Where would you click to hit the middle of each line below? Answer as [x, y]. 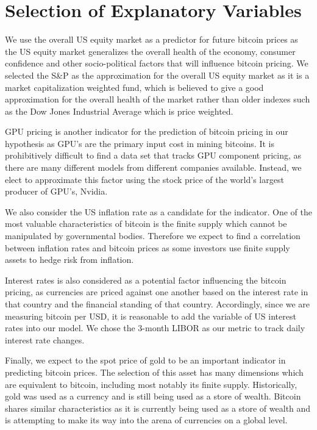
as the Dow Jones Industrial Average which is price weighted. [119, 111]
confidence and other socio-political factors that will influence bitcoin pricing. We [157, 63]
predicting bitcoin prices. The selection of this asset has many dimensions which [154, 372]
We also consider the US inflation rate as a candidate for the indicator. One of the [159, 211]
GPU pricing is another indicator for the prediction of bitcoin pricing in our [147, 131]
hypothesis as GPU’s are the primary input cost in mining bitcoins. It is [140, 143]
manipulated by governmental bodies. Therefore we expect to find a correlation [153, 236]
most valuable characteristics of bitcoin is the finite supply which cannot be [146, 224]
